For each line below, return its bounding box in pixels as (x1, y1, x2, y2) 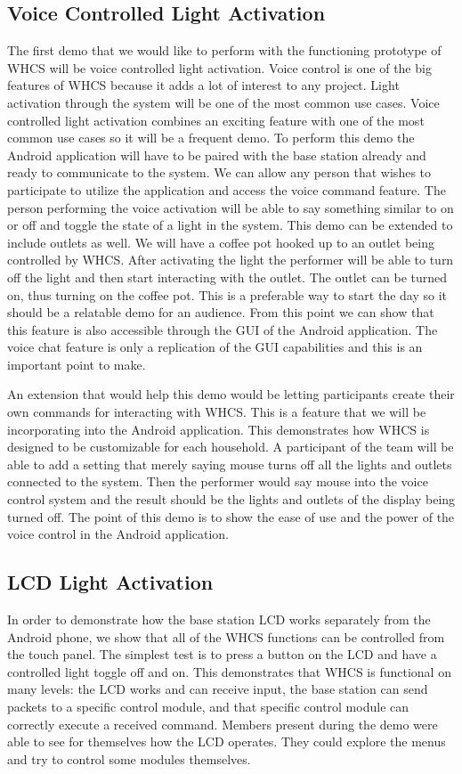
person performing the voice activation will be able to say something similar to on (7, 198, 454, 216)
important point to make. (7, 354, 146, 373)
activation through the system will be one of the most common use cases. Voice (7, 93, 440, 111)
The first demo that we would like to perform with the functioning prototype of (7, 41, 442, 60)
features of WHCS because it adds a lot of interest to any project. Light (7, 76, 400, 94)
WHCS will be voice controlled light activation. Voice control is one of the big (7, 58, 432, 77)
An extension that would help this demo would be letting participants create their (7, 385, 455, 403)
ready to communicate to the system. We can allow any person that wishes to (7, 163, 432, 182)
